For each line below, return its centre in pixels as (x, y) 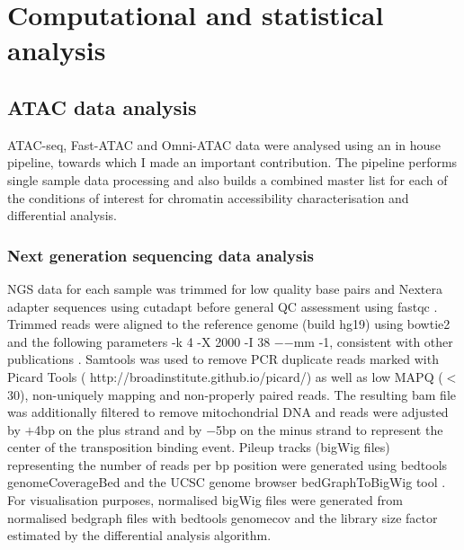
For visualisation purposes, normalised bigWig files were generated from (205, 500)
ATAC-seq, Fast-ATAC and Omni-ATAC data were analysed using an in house (224, 144)
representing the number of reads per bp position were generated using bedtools (228, 464)
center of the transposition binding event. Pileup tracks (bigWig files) (199, 447)
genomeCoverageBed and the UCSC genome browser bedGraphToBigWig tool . (227, 482)
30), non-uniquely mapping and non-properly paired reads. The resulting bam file (232, 394)
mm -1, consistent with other (373, 341)
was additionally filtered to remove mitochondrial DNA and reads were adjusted (228, 412)
